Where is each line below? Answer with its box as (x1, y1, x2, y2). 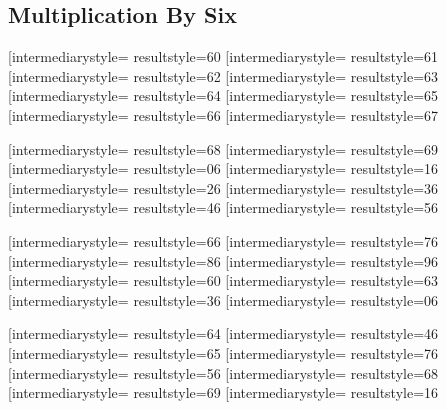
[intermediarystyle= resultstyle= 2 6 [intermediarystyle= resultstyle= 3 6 (8, 177, 439, 198)
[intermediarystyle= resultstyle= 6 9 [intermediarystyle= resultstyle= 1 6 (8, 382, 439, 403)
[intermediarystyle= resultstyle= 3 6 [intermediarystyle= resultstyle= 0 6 (8, 289, 439, 310)
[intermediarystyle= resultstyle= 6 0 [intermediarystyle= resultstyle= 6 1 (8, 46, 439, 67)
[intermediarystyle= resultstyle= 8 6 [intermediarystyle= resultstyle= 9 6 (8, 250, 439, 271)
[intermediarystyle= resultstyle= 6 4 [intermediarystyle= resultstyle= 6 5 (8, 85, 439, 106)
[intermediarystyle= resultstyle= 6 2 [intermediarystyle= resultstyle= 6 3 (8, 65, 439, 86)
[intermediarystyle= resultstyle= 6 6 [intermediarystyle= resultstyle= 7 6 (8, 230, 439, 251)
